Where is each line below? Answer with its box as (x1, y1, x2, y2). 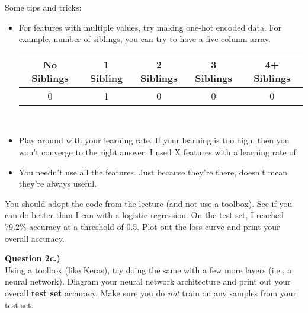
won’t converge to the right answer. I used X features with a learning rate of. (18, 145, 299, 158)
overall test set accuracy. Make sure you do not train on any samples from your (5, 286, 297, 299)
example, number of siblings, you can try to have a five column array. (18, 33, 271, 45)
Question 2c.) (5, 252, 60, 264)
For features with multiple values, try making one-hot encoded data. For (18, 21, 282, 33)
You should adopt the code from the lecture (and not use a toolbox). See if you (5, 197, 293, 209)
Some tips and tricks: (5, 1, 82, 13)
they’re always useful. (18, 177, 97, 190)
